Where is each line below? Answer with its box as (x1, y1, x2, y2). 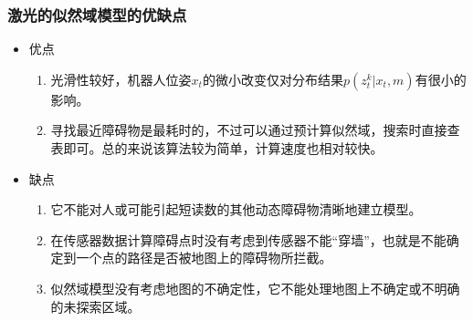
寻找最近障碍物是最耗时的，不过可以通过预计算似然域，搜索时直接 (50, 120, 447, 140)
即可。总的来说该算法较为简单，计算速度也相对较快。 (63, 139, 384, 157)
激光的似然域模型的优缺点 (7, 3, 187, 26)
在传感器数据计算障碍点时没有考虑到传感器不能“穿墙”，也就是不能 (50, 230, 447, 249)
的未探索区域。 (50, 296, 141, 316)
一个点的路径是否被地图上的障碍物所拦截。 (76, 248, 332, 267)
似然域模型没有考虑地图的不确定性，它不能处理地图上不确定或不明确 (50, 278, 460, 297)
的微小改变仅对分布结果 (202, 69, 343, 88)
